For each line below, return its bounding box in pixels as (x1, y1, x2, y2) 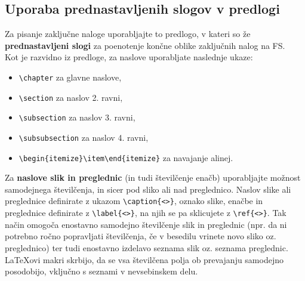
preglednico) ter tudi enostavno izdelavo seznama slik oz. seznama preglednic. (5, 241, 288, 254)
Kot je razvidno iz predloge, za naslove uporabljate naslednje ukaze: (5, 51, 253, 63)
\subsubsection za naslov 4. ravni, (19, 131, 149, 143)
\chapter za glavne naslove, (19, 70, 122, 83)
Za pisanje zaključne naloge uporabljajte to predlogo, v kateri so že (5, 27, 251, 40)
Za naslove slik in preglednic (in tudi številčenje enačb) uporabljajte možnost (5, 171, 301, 184)
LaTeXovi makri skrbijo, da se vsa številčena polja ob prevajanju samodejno (5, 253, 284, 265)
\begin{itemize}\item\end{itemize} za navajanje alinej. (19, 151, 233, 163)
